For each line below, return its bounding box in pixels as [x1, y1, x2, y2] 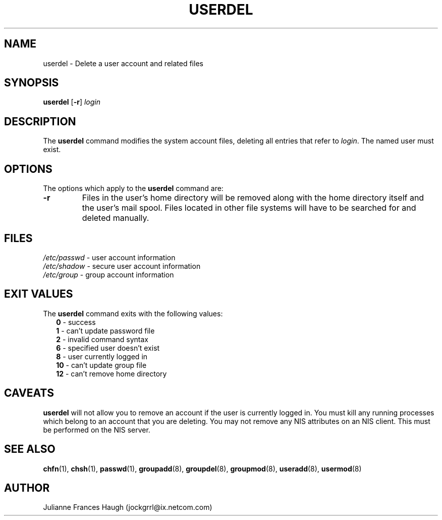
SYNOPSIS [4, 76, 59, 89]
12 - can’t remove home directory [56, 369, 167, 378]
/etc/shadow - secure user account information [43, 261, 201, 270]
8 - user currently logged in [56, 352, 148, 361]
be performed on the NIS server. [43, 425, 150, 434]
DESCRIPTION [4, 115, 76, 128]
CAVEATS [4, 387, 54, 400]
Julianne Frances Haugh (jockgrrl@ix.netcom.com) [43, 503, 212, 512]
